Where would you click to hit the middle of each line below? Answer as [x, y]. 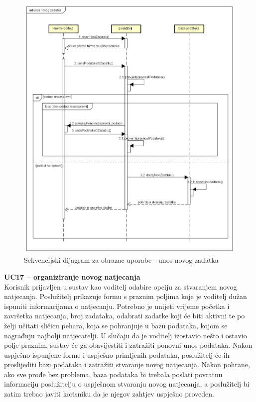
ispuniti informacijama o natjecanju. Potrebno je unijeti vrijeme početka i [117, 306]
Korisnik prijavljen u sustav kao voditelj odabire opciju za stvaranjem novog [121, 286]
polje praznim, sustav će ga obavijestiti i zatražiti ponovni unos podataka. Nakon [128, 345]
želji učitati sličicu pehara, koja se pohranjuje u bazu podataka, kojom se [116, 325]
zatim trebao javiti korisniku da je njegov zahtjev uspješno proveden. [109, 394]
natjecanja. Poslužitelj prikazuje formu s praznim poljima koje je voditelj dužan [126, 296]
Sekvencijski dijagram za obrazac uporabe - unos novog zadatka [121, 260]
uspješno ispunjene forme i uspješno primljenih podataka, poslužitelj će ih [117, 354]
